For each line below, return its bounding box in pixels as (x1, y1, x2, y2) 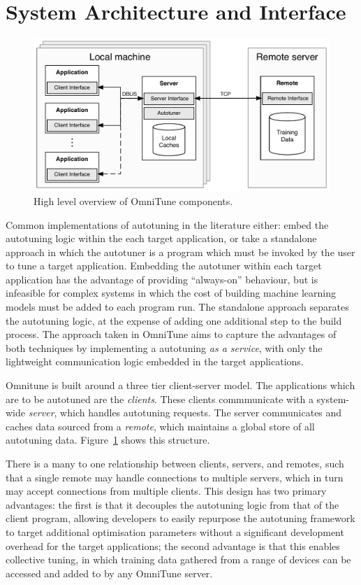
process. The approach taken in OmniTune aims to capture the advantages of (6, 327, 337, 341)
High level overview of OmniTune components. (34, 193, 233, 208)
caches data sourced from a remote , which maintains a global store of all (6, 418, 315, 433)
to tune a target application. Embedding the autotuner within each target (6, 258, 322, 273)
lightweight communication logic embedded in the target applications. (6, 354, 304, 369)
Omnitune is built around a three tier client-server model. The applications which (6, 378, 355, 393)
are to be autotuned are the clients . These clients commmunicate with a (6, 391, 314, 406)
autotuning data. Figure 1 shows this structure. (6, 432, 210, 447)
